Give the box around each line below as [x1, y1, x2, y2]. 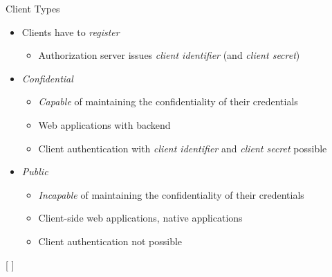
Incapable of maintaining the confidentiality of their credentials [38, 187, 304, 202]
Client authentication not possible [38, 233, 183, 248]
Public [21, 164, 48, 179]
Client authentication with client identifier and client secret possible [38, 141, 327, 155]
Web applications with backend [38, 117, 171, 132]
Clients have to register [21, 24, 120, 39]
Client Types [6, 1, 60, 15]
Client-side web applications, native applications [38, 211, 243, 225]
